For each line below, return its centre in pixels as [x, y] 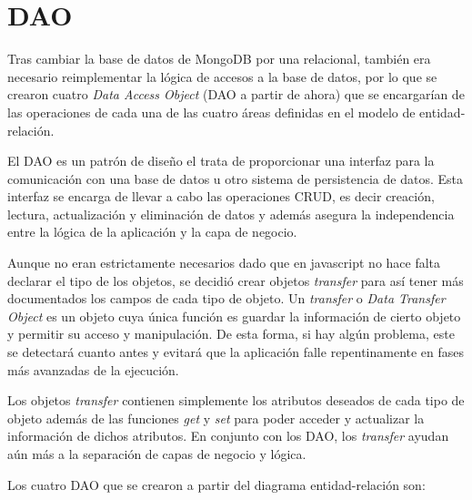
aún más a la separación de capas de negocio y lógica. [157, 454]
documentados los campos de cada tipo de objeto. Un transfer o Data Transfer [226, 298]
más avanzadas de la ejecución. [93, 369]
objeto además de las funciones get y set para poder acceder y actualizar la [216, 418]
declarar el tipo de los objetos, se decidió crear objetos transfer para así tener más [236, 280]
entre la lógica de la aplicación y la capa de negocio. [152, 232]
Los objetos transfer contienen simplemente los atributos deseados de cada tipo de [236, 400]
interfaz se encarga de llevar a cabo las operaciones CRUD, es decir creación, [221, 196]
